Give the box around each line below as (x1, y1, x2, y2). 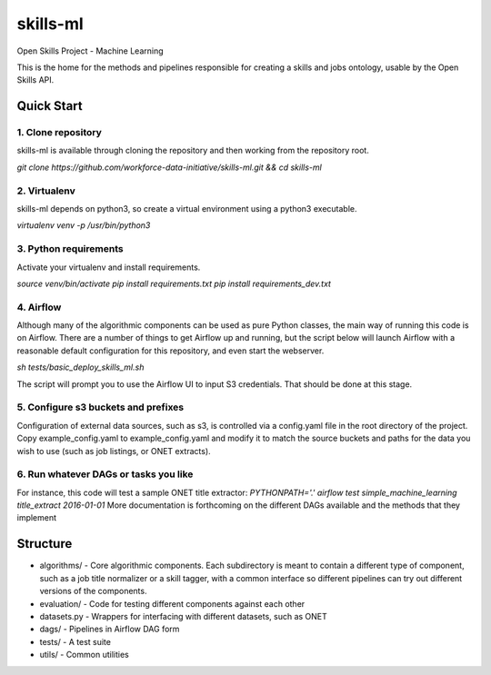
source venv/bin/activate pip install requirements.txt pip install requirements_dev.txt (16, 278, 332, 289)
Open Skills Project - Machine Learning (16, 45, 164, 56)
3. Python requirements (16, 243, 124, 255)
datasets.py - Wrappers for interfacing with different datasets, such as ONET (39, 610, 327, 621)
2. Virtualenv (16, 184, 76, 197)
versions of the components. (39, 586, 147, 597)
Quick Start (16, 98, 83, 114)
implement (16, 512, 57, 523)
